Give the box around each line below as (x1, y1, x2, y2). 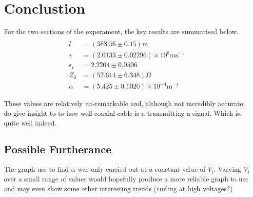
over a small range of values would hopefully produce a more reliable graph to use (4, 173, 249, 183)
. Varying (214, 164, 241, 174)
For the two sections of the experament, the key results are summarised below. (4, 26, 239, 36)
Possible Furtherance (4, 141, 112, 156)
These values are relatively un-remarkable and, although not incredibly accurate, (4, 98, 245, 108)
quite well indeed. (4, 117, 57, 127)
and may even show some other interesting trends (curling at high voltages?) (4, 183, 233, 193)
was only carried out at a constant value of (78, 164, 206, 174)
